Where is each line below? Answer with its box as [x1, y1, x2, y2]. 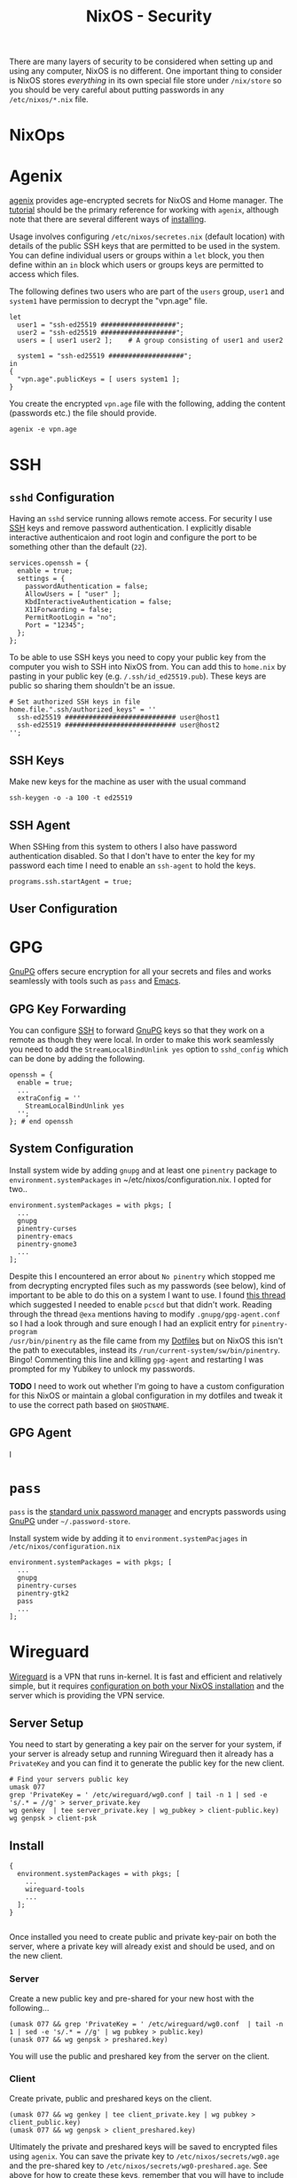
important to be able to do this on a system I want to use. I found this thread [9, 1290, 286, 1300]
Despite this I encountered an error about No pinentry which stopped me [9, 1270, 276, 1281]
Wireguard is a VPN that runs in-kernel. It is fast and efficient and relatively [9, 1671, 283, 1681]
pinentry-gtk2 [17, 1588, 69, 1598]
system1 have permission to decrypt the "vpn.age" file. [9, 296, 208, 306]
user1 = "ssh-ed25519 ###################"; [17, 321, 184, 330]
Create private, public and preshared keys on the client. [9, 2093, 213, 2103]
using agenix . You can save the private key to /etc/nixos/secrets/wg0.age [9, 2150, 280, 2161]
